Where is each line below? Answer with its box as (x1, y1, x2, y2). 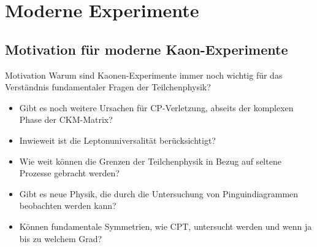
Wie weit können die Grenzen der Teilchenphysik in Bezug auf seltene (19, 154, 281, 167)
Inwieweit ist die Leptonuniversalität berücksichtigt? (19, 133, 216, 146)
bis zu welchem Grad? (19, 232, 102, 245)
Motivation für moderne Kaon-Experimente (5, 39, 288, 58)
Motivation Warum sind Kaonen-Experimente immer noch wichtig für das (5, 68, 283, 81)
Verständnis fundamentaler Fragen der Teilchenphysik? (5, 80, 211, 93)
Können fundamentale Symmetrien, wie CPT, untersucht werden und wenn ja (19, 219, 312, 232)
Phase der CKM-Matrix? (19, 113, 113, 126)
